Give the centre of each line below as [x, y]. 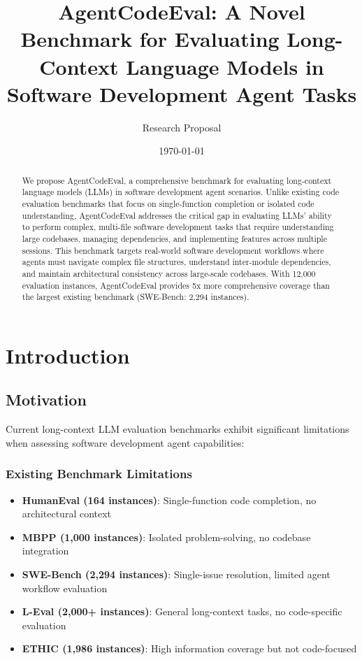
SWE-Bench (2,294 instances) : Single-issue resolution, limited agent [176, 574]
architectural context [67, 514]
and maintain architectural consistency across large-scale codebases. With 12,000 [169, 273]
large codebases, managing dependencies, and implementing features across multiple [174, 238]
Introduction [68, 355]
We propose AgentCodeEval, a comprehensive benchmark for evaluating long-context [177, 180]
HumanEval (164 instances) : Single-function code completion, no [169, 500]
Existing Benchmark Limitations [99, 474]
